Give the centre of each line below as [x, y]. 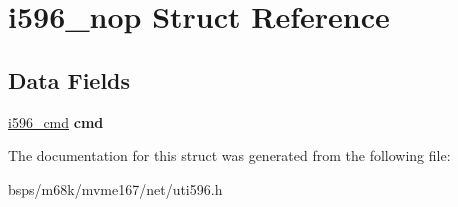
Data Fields [69, 79]
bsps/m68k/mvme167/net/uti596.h [115, 188]
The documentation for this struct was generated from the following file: [229, 155]
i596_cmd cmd [56, 121]
